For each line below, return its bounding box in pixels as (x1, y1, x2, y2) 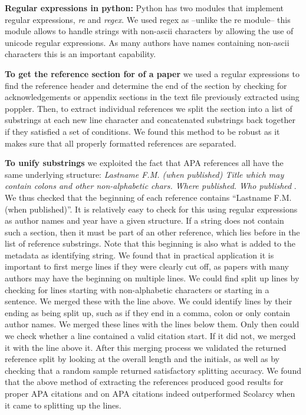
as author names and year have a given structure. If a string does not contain (5, 214, 284, 227)
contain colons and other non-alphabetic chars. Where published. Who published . (5, 180, 297, 192)
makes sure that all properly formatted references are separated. (5, 137, 236, 149)
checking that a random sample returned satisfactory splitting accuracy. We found (5, 364, 301, 376)
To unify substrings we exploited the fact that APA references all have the (5, 157, 284, 169)
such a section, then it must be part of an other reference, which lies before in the (5, 225, 300, 238)
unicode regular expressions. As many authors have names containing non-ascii (5, 36, 289, 48)
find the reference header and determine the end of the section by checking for (5, 79, 287, 91)
